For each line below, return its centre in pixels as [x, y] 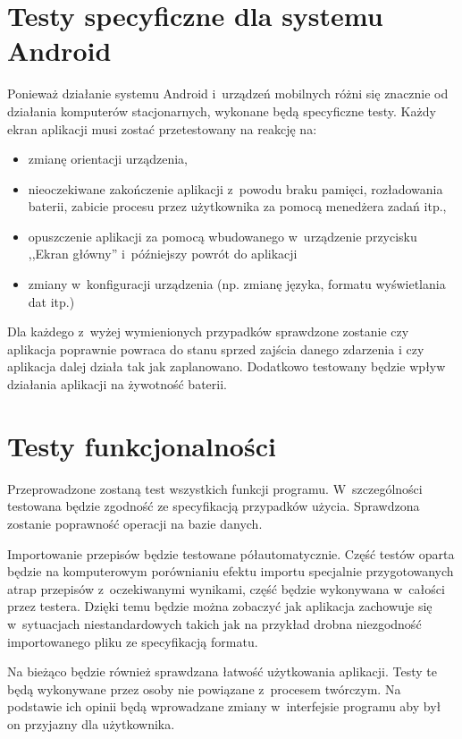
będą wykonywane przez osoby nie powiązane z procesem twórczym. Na [204, 688]
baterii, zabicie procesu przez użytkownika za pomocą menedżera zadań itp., [237, 206]
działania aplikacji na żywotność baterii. [117, 384]
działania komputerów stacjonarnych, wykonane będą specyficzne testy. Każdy [222, 110]
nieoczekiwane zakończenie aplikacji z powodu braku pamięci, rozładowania [235, 188]
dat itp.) [51, 301]
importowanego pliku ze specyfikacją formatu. [133, 641]
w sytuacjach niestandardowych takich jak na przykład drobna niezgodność [214, 623]
